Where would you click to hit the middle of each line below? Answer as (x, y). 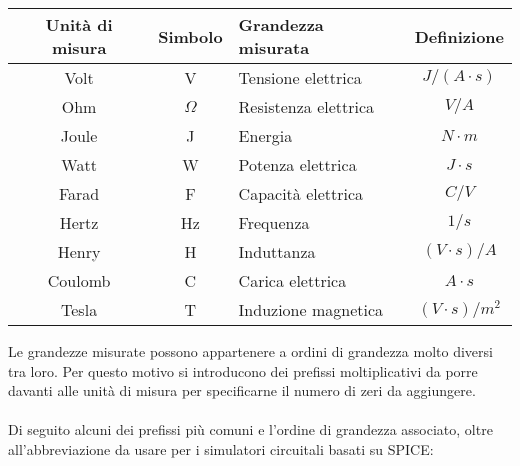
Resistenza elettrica (306, 106)
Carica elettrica (292, 280)
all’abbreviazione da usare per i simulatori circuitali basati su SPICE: (221, 448)
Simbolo (190, 36)
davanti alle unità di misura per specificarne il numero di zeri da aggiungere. (242, 390)
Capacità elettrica (301, 193)
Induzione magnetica (311, 309)
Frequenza (274, 222)
